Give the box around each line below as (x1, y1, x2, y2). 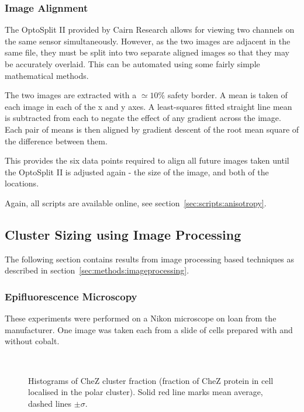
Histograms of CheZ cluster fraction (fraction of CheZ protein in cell (28, 374, 274, 386)
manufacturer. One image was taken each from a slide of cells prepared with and (5, 323, 293, 335)
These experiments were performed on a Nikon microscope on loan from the (5, 312, 277, 324)
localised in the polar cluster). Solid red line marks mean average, (28, 386, 263, 398)
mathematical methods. (5, 69, 89, 81)
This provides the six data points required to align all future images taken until (5, 154, 289, 167)
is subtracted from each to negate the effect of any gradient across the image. (5, 112, 281, 124)
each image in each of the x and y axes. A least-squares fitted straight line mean (5, 100, 292, 112)
